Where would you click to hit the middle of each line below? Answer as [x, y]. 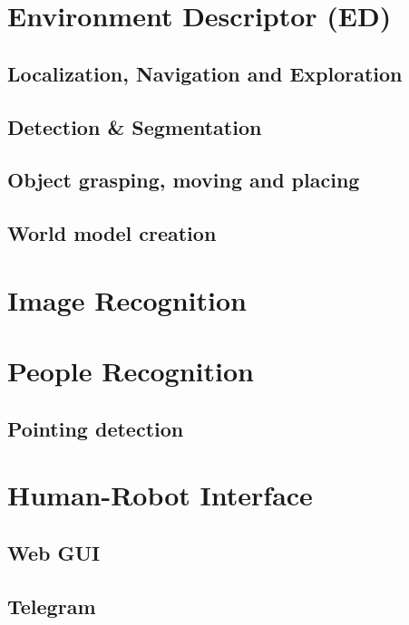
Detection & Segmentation [135, 126]
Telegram [52, 606]
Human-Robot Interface [160, 495]
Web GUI [54, 552]
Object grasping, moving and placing [184, 180]
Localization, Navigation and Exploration [205, 73]
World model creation [112, 233]
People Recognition [131, 371]
